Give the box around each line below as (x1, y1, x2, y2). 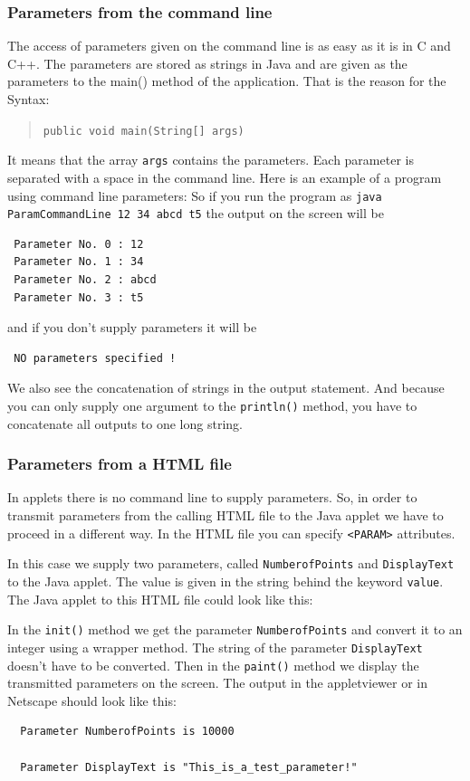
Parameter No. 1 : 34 (14, 255, 144, 269)
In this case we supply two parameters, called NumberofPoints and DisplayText (7, 554, 455, 573)
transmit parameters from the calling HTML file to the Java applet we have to (7, 506, 444, 525)
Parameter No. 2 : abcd (14, 273, 157, 286)
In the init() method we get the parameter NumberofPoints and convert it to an (7, 620, 463, 639)
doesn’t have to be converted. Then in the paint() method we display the (7, 655, 419, 674)
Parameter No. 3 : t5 (14, 290, 144, 304)
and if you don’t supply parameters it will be (7, 318, 257, 337)
